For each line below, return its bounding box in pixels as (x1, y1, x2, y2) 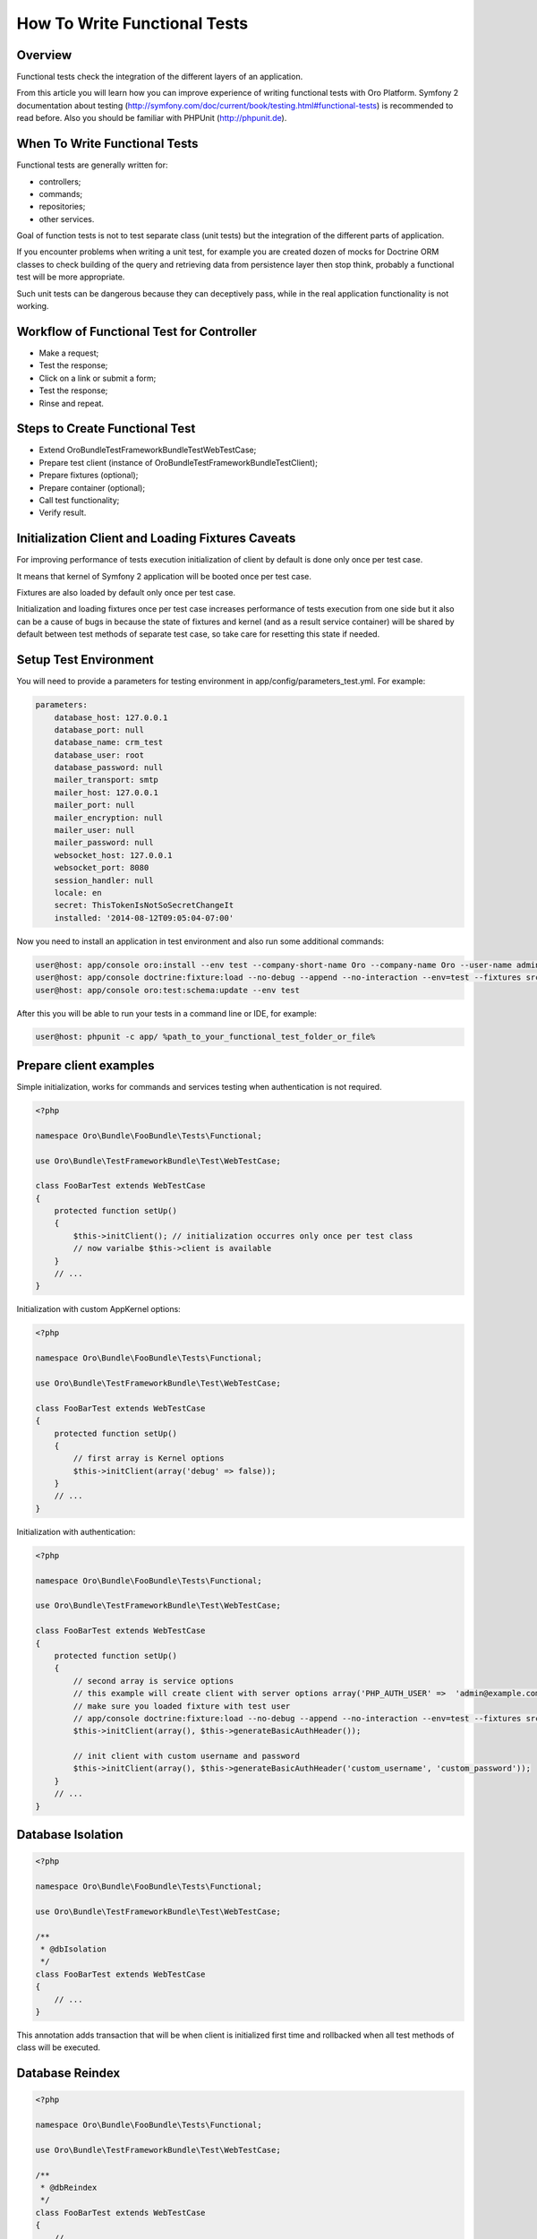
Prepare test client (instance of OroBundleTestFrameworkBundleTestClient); (38, 457, 318, 468)
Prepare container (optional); (38, 482, 146, 493)
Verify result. (38, 507, 87, 519)
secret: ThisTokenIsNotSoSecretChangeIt (54, 900, 234, 911)
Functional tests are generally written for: (16, 159, 169, 170)
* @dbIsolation (40, 1943, 107, 1954)
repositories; (38, 202, 86, 212)
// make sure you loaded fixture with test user (72, 1701, 291, 1711)
